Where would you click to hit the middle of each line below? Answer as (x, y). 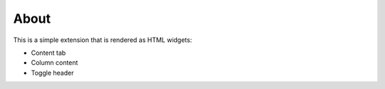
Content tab (48, 53)
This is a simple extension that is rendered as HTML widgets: (103, 40)
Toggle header (52, 73)
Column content (55, 63)
